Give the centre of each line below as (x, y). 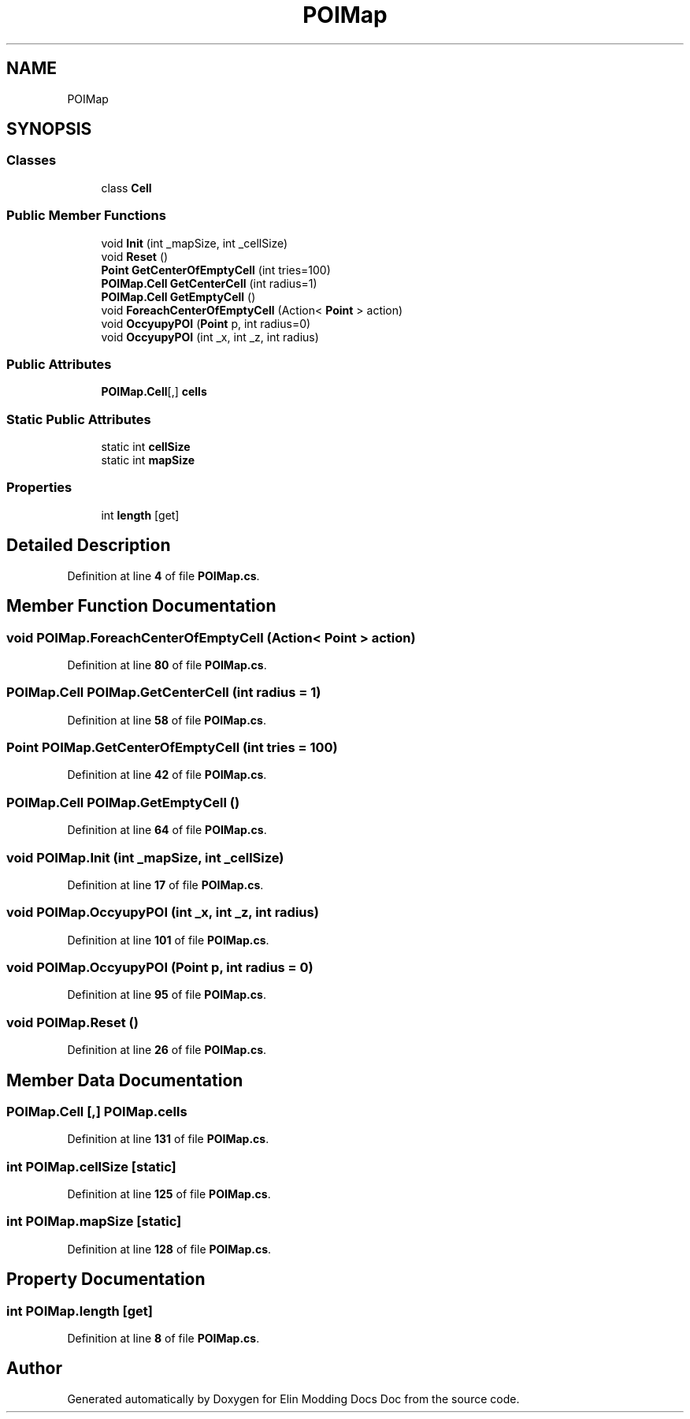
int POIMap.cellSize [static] (91, 1166)
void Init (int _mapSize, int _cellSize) (195, 243)
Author (34, 1369)
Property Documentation (106, 1279)
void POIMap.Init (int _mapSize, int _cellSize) (145, 857)
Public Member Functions (86, 216)
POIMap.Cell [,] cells (154, 392)
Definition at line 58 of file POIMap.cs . (167, 720)
